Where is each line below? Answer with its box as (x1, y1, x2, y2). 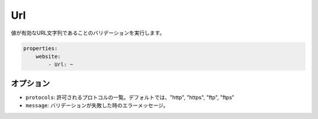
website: (35, 53, 61, 60)
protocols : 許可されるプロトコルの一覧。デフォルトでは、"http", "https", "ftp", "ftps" (25, 94, 235, 101)
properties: (23, 45, 58, 52)
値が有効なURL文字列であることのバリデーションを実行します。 (11, 29, 165, 36)
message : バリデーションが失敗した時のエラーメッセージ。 (25, 102, 169, 109)
